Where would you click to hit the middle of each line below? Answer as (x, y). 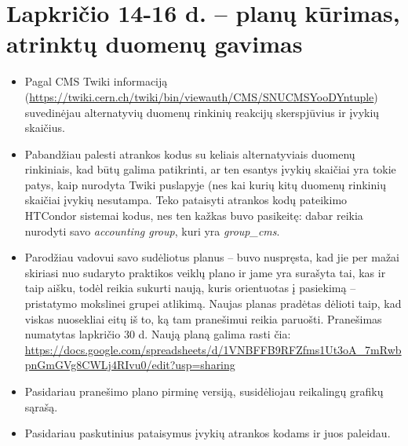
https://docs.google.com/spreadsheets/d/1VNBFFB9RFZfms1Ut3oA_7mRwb (213, 349)
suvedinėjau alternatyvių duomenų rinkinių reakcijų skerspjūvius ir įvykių (202, 112)
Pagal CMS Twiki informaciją (96, 81)
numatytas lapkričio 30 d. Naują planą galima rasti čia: (158, 334)
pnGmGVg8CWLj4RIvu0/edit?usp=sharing (130, 365)
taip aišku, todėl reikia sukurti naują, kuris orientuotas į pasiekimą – (190, 288)
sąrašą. (41, 406)
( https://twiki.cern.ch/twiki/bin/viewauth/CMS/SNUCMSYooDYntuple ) (201, 96)
